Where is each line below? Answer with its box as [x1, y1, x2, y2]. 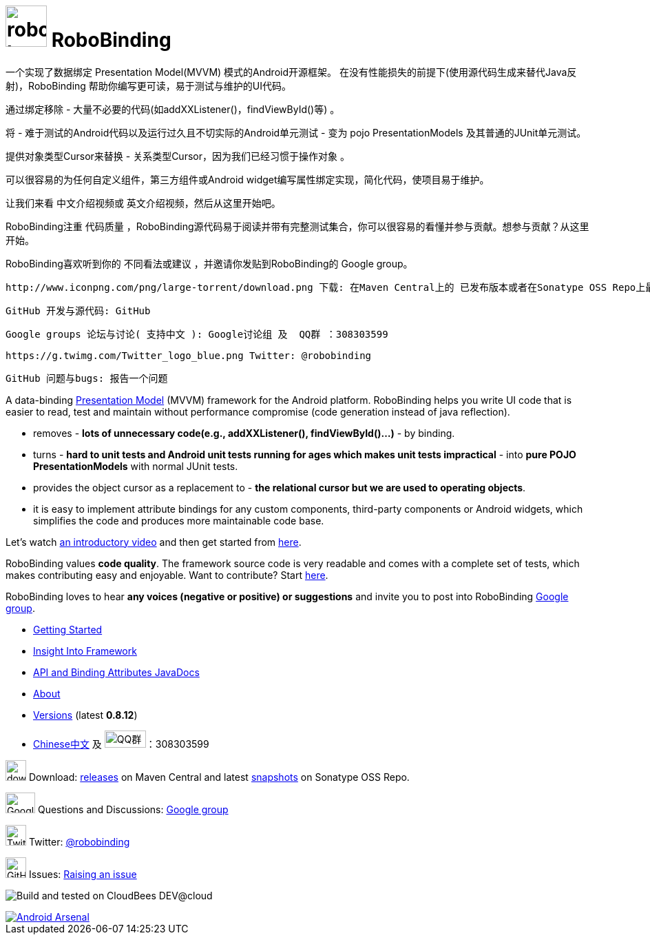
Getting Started [33, 623, 103, 635]
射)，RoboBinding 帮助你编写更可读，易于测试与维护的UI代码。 [6, 79, 292, 92]
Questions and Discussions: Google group [37, 803, 229, 815]
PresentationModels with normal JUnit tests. [33, 460, 238, 472]
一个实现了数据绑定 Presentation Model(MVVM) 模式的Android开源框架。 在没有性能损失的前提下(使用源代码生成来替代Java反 [6, 65, 577, 78]
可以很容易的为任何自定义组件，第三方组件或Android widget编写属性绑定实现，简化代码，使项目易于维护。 [6, 173, 490, 185]
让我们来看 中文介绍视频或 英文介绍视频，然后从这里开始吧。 [6, 196, 281, 209]
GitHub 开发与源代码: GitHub [6, 305, 151, 316]
